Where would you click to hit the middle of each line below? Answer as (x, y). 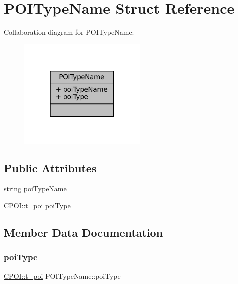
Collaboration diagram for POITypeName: (69, 32)
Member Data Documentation (84, 232)
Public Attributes (50, 167)
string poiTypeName (35, 188)
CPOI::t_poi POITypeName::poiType (62, 275)
